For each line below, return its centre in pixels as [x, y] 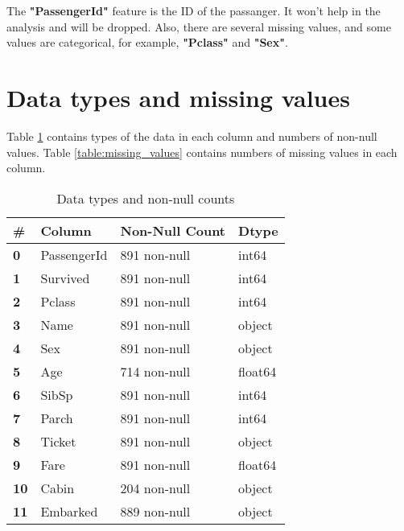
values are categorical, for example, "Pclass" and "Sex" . [147, 42]
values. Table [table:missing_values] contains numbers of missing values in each [202, 152]
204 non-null [155, 488]
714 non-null [155, 371]
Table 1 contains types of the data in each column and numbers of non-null [192, 136]
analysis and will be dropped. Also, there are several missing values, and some [199, 26]
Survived [65, 278]
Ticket [58, 441]
